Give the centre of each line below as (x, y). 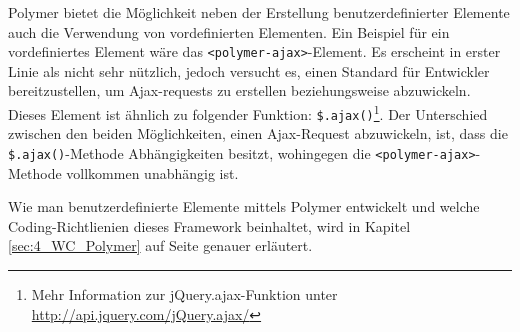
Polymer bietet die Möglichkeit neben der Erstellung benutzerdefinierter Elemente (259, 12)
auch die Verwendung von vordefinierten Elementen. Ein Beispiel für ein (229, 31)
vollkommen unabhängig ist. (152, 172)
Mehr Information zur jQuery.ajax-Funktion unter (184, 293)
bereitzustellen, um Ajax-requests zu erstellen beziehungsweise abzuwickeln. (239, 90)
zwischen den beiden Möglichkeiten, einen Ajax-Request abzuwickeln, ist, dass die (258, 133)
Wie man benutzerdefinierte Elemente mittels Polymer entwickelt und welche (244, 206)
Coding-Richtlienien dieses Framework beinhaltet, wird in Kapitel (209, 225)
